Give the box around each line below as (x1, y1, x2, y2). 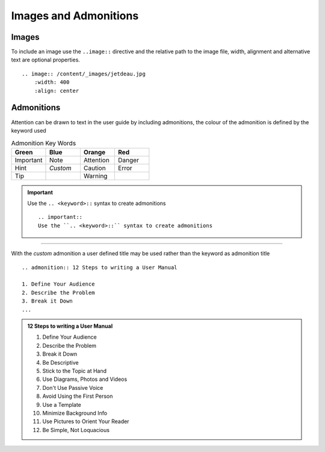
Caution (83, 163, 106, 172)
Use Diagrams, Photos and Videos (42, 375, 128, 383)
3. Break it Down (22, 298, 73, 304)
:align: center (34, 87, 79, 94)
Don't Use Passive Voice (42, 384, 104, 391)
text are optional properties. (11, 56, 81, 63)
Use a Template (42, 401, 81, 408)
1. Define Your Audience (22, 281, 95, 287)
